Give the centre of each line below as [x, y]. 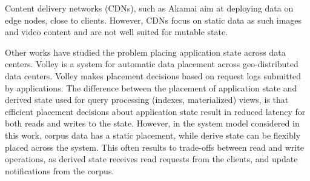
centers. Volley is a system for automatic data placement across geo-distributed [152, 64]
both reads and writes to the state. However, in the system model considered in [152, 123]
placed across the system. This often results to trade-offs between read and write [154, 147]
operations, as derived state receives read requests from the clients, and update [151, 159]
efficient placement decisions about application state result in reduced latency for [155, 111]
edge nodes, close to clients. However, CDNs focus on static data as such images [153, 20]
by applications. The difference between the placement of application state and [151, 87]
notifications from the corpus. [60, 170]
